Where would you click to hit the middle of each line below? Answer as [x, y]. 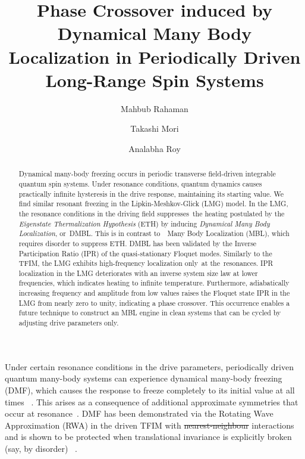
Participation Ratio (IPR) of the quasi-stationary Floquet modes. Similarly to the [145, 253]
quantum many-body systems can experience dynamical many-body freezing [144, 378]
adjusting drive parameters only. [69, 323]
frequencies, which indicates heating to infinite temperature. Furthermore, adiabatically [154, 283]
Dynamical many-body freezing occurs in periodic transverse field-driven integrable [147, 174]
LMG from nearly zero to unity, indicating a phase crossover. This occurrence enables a [154, 303]
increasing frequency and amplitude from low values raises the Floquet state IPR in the [154, 293]
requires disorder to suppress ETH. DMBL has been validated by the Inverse [138, 243]
